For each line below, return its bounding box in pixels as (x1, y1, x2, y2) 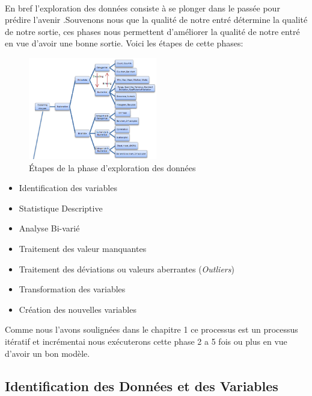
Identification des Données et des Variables (5, 376, 278, 395)
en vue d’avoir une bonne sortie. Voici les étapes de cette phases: (5, 37, 243, 49)
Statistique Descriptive (19, 201, 103, 214)
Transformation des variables (19, 283, 126, 295)
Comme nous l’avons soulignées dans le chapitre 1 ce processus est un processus (5, 323, 298, 336)
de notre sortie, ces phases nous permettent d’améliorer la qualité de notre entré (5, 25, 300, 37)
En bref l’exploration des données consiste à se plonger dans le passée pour (5, 1, 280, 14)
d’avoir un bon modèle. (5, 347, 90, 359)
